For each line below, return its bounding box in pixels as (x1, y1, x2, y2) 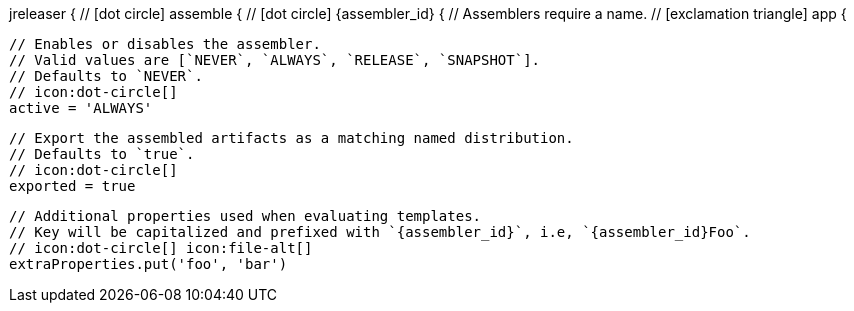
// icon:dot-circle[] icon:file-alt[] (9, 240, 313, 256)
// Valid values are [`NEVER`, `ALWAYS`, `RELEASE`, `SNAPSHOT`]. (9, 52, 541, 68)
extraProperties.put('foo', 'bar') (9, 256, 288, 272)
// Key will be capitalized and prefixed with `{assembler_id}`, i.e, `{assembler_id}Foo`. (9, 224, 751, 240)
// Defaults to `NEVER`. (9, 68, 203, 84)
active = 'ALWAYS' (9, 100, 153, 116)
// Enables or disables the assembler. (9, 36, 321, 52)
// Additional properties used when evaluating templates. (9, 208, 482, 224)
